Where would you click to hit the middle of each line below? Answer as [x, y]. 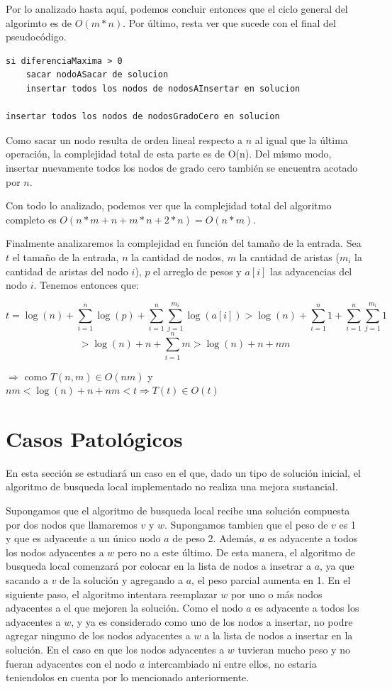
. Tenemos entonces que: [86, 285]
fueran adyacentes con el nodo [71, 663]
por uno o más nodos [276, 594]
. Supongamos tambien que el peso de [246, 524]
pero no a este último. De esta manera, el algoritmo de [236, 552]
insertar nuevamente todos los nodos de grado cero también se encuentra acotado [182, 167]
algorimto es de [39, 22]
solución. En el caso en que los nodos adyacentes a [115, 650]
